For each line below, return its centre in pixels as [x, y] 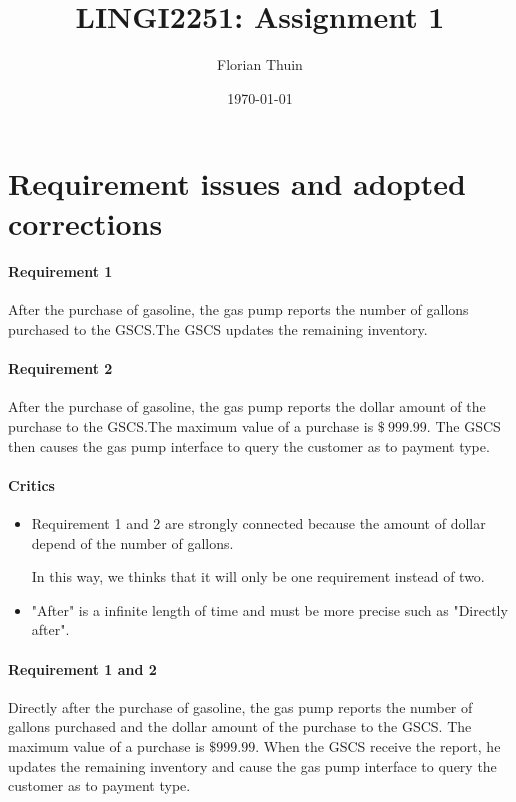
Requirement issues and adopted [237, 183]
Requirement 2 [60, 368]
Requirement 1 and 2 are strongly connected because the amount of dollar [258, 523]
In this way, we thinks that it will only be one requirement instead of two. [258, 576]
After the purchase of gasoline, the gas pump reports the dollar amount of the [247, 406]
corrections [85, 222]
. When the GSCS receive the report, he [378, 746]
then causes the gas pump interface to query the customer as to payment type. [249, 445]
